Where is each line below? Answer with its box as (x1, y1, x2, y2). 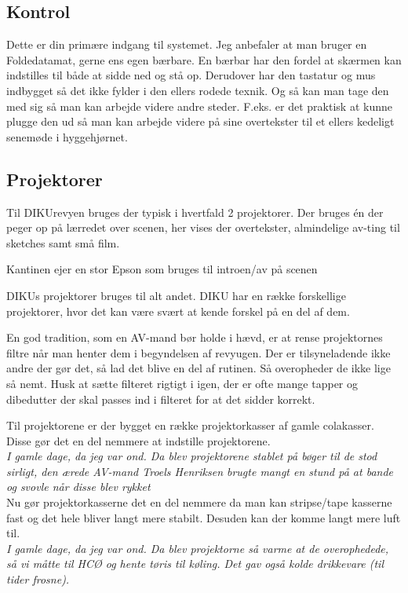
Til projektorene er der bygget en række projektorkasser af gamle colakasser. (6, 417, 374, 434)
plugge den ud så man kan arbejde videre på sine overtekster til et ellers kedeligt (6, 113, 395, 130)
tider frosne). (6, 571, 70, 588)
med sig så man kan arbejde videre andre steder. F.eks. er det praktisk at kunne (6, 97, 392, 114)
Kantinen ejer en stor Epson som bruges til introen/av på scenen (6, 261, 318, 277)
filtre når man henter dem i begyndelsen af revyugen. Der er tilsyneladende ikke (6, 344, 391, 361)
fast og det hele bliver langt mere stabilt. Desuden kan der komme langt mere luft (6, 509, 401, 525)
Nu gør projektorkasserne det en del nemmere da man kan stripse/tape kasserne (6, 494, 392, 511)
